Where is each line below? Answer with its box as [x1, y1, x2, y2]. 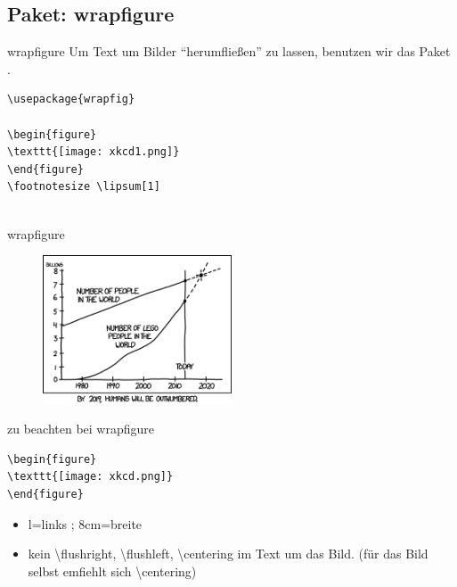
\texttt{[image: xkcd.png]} [7, 470, 174, 484]
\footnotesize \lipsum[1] [7, 180, 160, 194]
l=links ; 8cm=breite [28, 514, 143, 533]
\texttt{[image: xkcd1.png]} [7, 145, 180, 159]
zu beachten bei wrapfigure [7, 419, 154, 438]
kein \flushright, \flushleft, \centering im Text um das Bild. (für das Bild [28, 544, 428, 563]
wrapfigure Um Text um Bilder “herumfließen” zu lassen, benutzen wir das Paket [7, 42, 451, 61]
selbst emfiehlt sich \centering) [28, 561, 197, 580]
